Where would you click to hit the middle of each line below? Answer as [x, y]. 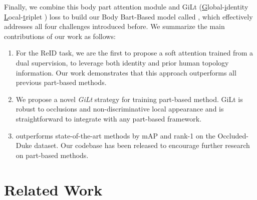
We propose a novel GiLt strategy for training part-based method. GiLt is [129, 99]
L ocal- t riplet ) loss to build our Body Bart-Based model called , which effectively [128, 16]
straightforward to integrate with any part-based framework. [109, 118]
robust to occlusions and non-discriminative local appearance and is [120, 109]
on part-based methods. [52, 155]
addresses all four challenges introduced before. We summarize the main [114, 26]
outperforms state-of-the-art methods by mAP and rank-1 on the [115, 135]
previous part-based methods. [61, 82]
